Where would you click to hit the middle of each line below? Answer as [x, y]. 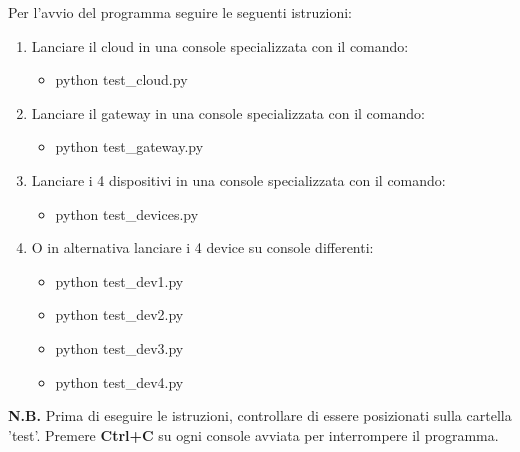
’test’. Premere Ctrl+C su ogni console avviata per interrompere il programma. [253, 434]
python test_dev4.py [119, 381]
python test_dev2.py [119, 314]
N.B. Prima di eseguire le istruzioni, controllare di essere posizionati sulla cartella [260, 415]
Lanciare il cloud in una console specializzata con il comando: [220, 45]
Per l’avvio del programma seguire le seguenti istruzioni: [180, 12]
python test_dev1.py [119, 280]
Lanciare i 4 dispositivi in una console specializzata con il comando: [238, 179]
